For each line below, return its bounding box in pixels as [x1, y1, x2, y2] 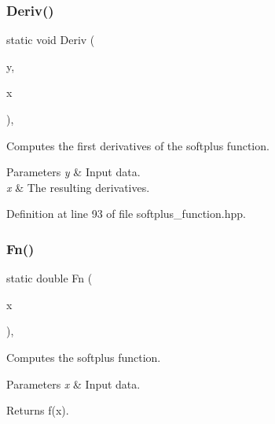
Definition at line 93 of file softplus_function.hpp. [6, 205, 246, 222]
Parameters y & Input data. [6, 164, 141, 180]
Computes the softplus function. [6, 348, 161, 365]
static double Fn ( [6, 270, 93, 286]
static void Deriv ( [6, 31, 95, 48]
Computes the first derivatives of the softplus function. [6, 137, 269, 153]
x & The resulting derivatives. [6, 179, 150, 195]
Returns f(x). [6, 402, 69, 418]
